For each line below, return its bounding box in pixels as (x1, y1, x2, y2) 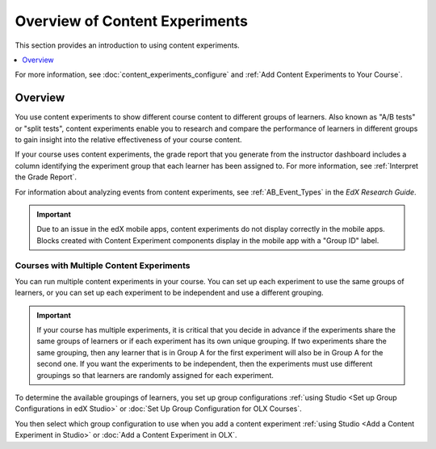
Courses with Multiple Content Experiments (15, 259, 191, 271)
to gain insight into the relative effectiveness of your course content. (15, 135, 242, 145)
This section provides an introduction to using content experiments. (15, 40, 240, 50)
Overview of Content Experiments (15, 12, 248, 30)
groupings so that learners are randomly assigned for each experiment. (36, 370, 275, 380)
